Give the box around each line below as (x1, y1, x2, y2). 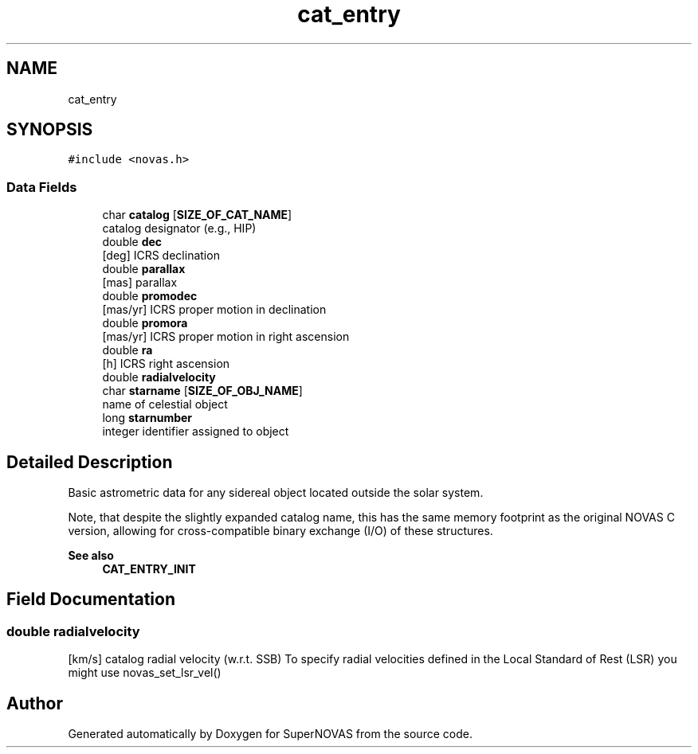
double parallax (102, 262, 186, 276)
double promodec (102, 289, 198, 303)
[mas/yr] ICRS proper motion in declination (102, 303, 327, 317)
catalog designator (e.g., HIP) (102, 221, 257, 236)
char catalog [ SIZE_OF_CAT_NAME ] (102, 208, 292, 222)
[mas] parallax (102, 275, 178, 290)
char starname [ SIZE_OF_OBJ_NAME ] (102, 384, 303, 398)
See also (68, 549, 114, 563)
